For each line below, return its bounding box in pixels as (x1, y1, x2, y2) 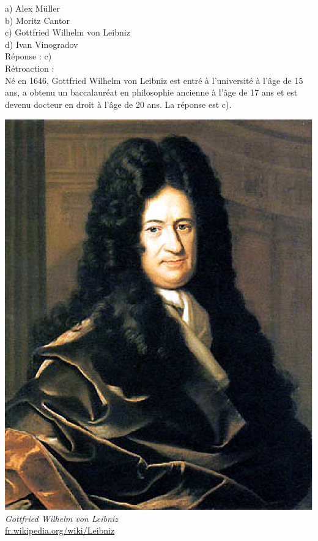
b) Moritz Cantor (5, 13, 70, 26)
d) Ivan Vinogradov (5, 37, 78, 50)
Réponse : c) (5, 50, 52, 62)
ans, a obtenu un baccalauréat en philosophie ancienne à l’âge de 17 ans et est (5, 86, 298, 99)
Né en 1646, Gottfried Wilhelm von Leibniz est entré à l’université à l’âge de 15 (5, 74, 303, 86)
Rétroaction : (5, 61, 54, 74)
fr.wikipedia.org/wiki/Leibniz (5, 524, 115, 537)
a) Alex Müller (5, 2, 60, 14)
